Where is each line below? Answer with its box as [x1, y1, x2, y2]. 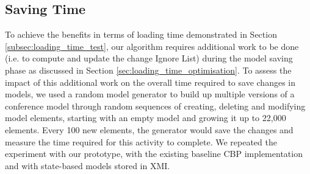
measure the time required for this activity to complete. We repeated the [5, 135, 277, 148]
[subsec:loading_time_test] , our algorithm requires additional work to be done [5, 40, 299, 52]
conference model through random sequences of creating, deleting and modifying [5, 99, 306, 112]
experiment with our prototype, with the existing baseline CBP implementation [5, 147, 303, 160]
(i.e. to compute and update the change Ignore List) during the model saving [5, 52, 293, 64]
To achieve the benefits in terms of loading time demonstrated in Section [5, 28, 277, 41]
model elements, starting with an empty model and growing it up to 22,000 [5, 111, 286, 124]
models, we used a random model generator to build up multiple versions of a [5, 88, 295, 100]
